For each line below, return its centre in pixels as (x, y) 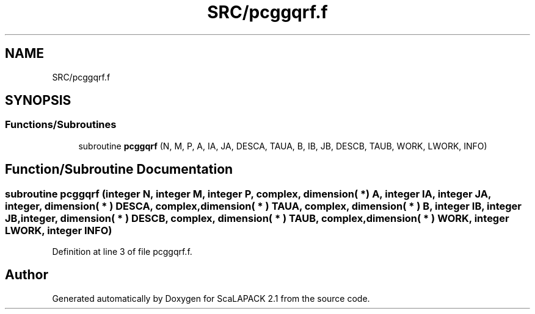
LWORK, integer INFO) (59, 230)
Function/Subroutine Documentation (119, 169)
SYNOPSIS (38, 101)
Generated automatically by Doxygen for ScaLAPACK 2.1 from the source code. (211, 298)
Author (27, 275)
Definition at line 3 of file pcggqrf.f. (122, 252)
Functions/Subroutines (61, 125)
